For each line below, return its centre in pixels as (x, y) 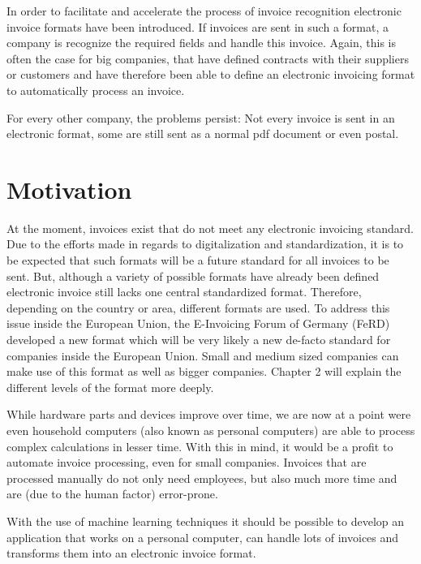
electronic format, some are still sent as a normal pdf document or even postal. (203, 133)
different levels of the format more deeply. (110, 387)
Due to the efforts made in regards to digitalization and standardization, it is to (205, 244)
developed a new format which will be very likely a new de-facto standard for (199, 340)
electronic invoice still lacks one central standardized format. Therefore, (184, 292)
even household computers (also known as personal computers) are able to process (211, 430)
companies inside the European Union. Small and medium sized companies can (203, 355)
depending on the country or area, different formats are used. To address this (198, 307)
